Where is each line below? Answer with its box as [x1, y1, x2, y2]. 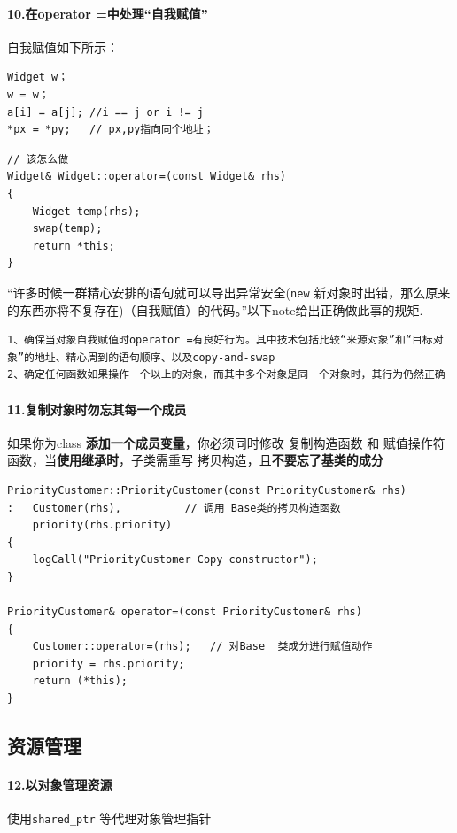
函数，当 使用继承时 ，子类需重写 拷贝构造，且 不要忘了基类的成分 [7, 451, 383, 469]
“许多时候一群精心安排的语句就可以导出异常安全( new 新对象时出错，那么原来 [7, 282, 451, 301]
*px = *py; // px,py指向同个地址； [7, 123, 214, 136]
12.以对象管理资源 [7, 775, 112, 794]
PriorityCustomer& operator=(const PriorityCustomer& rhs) [7, 605, 362, 619]
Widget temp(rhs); [32, 204, 141, 218]
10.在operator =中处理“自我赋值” [7, 4, 208, 22]
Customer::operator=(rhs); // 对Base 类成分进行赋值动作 [32, 640, 373, 653]
